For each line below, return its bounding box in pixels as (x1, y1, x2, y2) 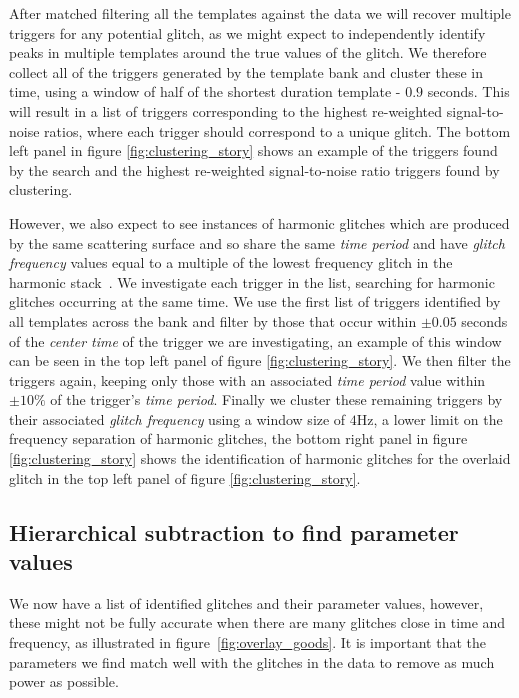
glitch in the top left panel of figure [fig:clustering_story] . (9, 467, 361, 488)
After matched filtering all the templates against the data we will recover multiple (9, 3, 511, 23)
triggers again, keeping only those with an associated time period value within (9, 369, 486, 390)
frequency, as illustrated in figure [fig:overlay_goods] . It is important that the (9, 632, 486, 653)
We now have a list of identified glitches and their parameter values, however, (9, 592, 484, 613)
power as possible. (9, 671, 119, 692)
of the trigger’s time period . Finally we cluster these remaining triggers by (50, 389, 503, 410)
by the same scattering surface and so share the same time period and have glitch (9, 232, 505, 253)
